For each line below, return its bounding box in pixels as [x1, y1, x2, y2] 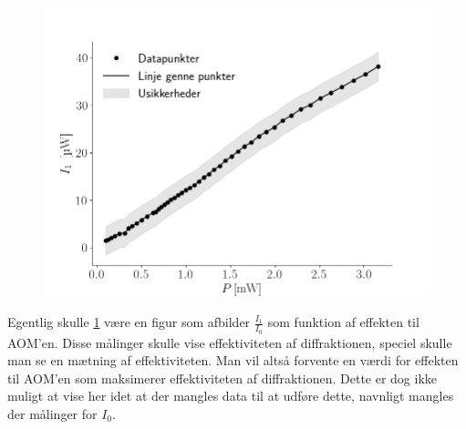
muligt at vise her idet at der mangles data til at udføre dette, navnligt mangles [7, 386, 454, 405]
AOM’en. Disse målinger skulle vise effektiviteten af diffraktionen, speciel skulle [7, 332, 452, 352]
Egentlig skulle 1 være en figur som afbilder [7, 312, 251, 332]
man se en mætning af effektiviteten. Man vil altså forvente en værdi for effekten [7, 351, 459, 370]
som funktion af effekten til [267, 312, 419, 332]
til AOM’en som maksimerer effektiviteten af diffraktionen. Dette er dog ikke [7, 368, 438, 387]
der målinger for [7, 403, 98, 423]
